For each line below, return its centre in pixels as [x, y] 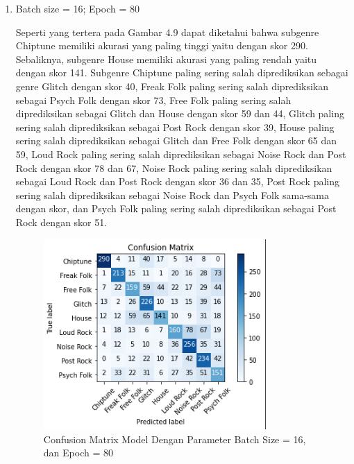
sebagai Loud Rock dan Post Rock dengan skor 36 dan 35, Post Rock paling [178, 181]
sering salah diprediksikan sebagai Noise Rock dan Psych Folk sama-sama [172, 195]
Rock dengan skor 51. [61, 222]
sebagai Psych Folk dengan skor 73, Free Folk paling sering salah [153, 100]
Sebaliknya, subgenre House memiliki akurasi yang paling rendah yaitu [166, 59]
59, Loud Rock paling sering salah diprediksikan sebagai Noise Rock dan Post [181, 154]
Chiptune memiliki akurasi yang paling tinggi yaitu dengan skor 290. [162, 45]
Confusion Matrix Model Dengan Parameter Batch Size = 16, [175, 439]
